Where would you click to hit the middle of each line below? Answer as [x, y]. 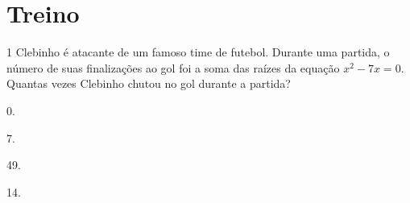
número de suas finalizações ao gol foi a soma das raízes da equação [173, 67]
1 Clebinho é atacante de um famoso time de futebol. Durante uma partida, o [198, 52]
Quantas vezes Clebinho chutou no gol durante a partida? [149, 83]
